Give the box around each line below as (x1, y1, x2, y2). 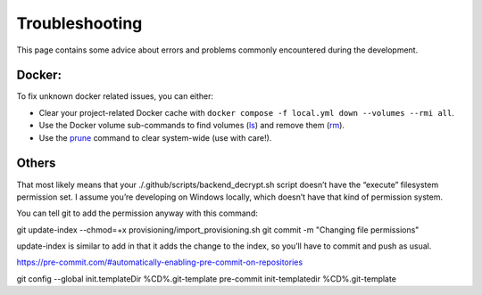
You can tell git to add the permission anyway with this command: (16, 208, 258, 218)
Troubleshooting (16, 13, 143, 33)
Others (16, 156, 56, 171)
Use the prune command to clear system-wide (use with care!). (38, 132, 272, 143)
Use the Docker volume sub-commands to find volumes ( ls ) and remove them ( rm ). (38, 120, 345, 131)
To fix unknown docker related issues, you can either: (16, 91, 214, 102)
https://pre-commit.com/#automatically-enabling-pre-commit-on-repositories (16, 257, 303, 267)
